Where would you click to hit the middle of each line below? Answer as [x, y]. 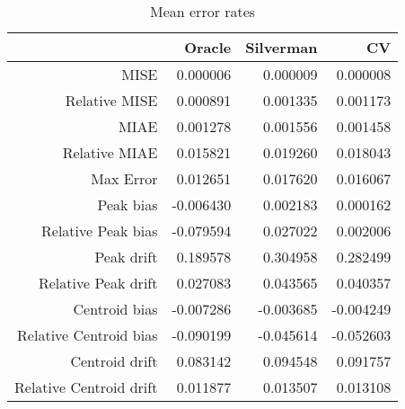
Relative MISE [111, 100]
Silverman [282, 47]
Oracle [208, 47]
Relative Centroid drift [86, 387]
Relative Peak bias [100, 231]
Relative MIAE [110, 152]
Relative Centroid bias [88, 335]
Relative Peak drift [98, 283]
